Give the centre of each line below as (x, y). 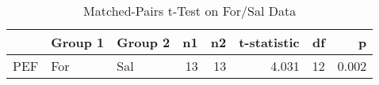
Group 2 (144, 42)
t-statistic (269, 42)
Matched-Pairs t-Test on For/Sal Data (190, 11)
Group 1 (78, 42)
